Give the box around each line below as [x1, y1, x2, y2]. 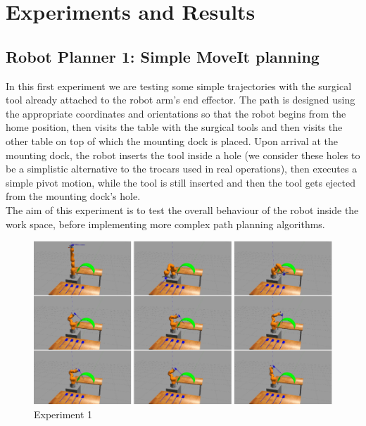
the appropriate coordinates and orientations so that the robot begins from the [6, 106, 346, 120]
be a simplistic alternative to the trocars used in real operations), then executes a [6, 161, 358, 176]
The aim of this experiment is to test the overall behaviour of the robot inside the [6, 202, 359, 217]
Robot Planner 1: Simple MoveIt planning [6, 45, 320, 67]
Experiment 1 [34, 407, 93, 421]
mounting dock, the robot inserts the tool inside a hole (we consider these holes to [6, 147, 360, 162]
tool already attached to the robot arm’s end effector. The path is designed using [6, 92, 355, 107]
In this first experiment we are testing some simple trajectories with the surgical [6, 78, 352, 93]
